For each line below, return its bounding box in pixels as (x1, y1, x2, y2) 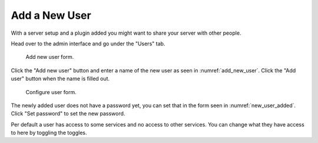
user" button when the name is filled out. (11, 75, 110, 82)
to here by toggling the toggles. (11, 129, 87, 137)
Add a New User (11, 9, 91, 22)
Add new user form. (25, 54, 74, 61)
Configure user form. (25, 88, 77, 95)
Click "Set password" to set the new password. (11, 110, 125, 117)
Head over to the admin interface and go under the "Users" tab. (11, 40, 165, 47)
